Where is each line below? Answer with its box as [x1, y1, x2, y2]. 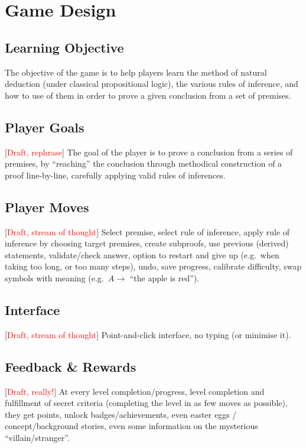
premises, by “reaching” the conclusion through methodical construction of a [5, 157, 282, 170]
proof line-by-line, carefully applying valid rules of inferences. [5, 168, 226, 181]
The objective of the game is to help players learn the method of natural [5, 66, 267, 78]
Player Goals [5, 118, 84, 136]
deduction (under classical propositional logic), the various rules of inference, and [5, 77, 298, 90]
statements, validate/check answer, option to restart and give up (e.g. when [5, 248, 279, 261]
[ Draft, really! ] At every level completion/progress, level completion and [5, 385, 265, 397]
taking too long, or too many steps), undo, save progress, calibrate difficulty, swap [5, 260, 302, 272]
